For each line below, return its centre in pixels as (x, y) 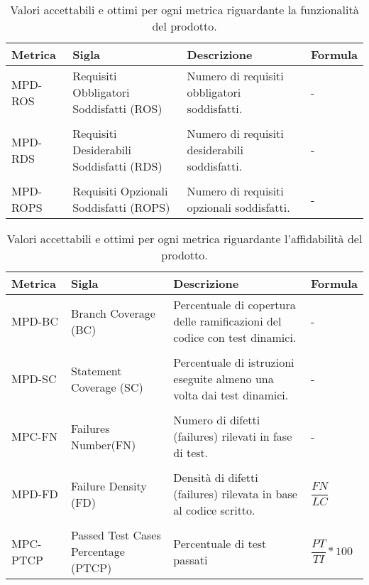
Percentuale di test (220, 543)
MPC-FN (34, 436)
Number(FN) (103, 444)
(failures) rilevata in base (235, 494)
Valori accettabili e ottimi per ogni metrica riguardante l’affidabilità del (184, 238)
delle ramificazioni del (227, 321)
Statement (96, 370)
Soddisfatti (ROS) (117, 108)
